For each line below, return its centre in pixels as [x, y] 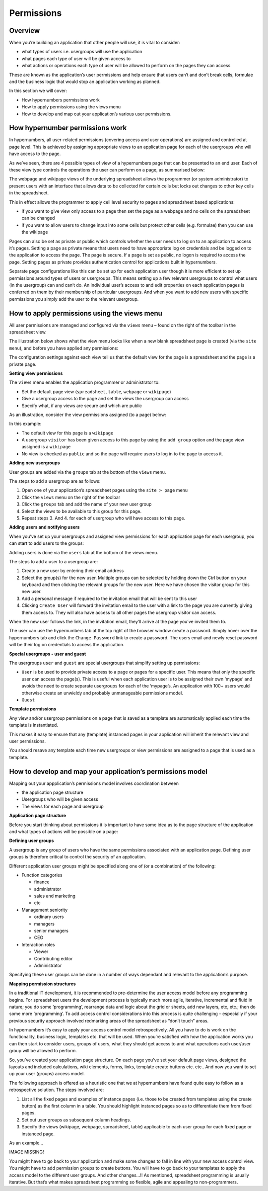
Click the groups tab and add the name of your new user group [87, 504]
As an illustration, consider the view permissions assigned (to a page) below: [88, 415]
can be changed [38, 218]
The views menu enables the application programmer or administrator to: [84, 382]
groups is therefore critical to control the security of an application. [78, 857]
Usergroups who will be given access [60, 799]
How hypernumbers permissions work [61, 100]
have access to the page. [35, 154]
